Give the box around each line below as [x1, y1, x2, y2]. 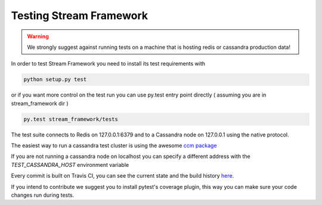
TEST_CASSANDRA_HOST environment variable [11, 161, 129, 168]
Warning [27, 33, 49, 40]
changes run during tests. [11, 191, 75, 198]
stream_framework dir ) [11, 100, 69, 107]
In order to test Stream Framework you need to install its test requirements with [11, 60, 206, 67]
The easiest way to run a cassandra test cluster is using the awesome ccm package [11, 142, 217, 149]
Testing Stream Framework [11, 9, 148, 22]
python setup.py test [23, 76, 87, 83]
